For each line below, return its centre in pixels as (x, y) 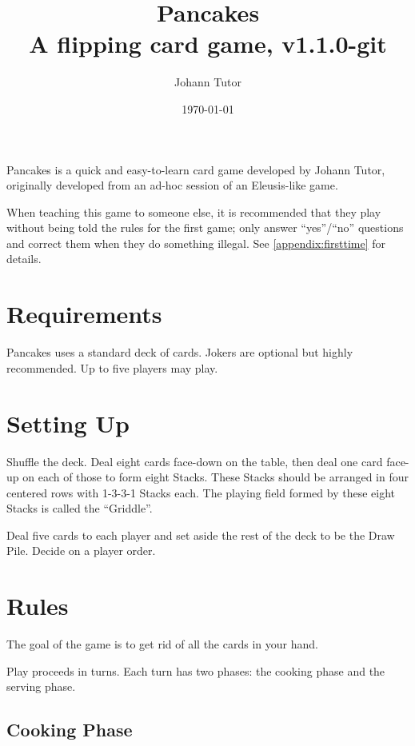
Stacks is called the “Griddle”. (80, 508)
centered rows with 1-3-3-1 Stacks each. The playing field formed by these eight (201, 492)
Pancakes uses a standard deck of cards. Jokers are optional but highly (180, 352)
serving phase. (41, 686)
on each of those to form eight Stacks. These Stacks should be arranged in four (215, 477)
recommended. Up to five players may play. (112, 367)
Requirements (84, 314)
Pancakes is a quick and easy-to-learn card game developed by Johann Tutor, (196, 169)
